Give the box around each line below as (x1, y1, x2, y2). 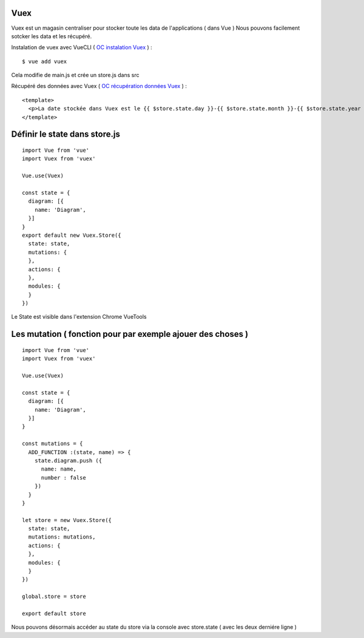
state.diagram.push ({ (34, 457, 103, 464)
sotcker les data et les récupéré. (11, 32, 92, 39)
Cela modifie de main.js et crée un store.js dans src (11, 72, 140, 79)
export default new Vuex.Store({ (22, 231, 121, 239)
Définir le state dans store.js (11, 129, 121, 140)
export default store (22, 610, 86, 617)
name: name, (41, 466, 77, 473)
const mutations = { (22, 440, 83, 447)
